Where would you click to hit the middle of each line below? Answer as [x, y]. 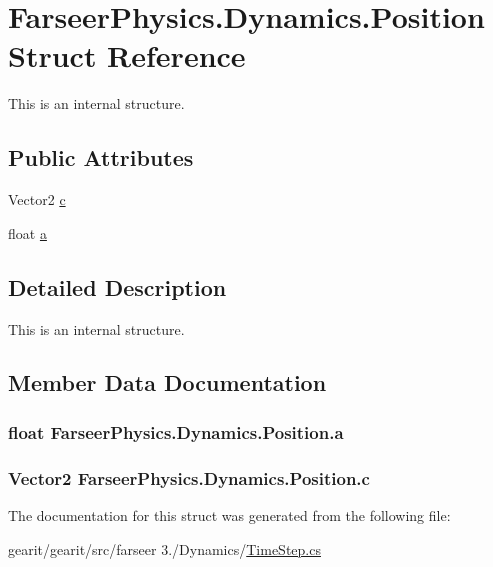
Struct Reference [127, 55]
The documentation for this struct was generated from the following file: [229, 514]
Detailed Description [117, 286]
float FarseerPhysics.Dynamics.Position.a [176, 431]
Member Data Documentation [167, 382]
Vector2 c [37, 199]
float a [27, 232]
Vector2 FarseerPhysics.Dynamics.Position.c [189, 477]
